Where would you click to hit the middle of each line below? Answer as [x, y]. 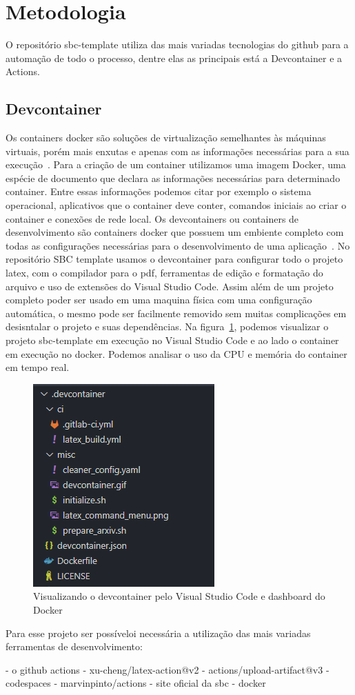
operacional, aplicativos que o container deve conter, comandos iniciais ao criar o [176, 205]
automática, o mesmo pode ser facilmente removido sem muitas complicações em [176, 313]
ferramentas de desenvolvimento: [74, 646]
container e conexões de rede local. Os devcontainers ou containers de [152, 218]
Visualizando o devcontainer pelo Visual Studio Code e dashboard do [179, 596]
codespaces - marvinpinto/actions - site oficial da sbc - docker [136, 683]
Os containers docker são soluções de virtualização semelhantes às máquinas [166, 138]
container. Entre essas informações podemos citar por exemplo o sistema [159, 191]
